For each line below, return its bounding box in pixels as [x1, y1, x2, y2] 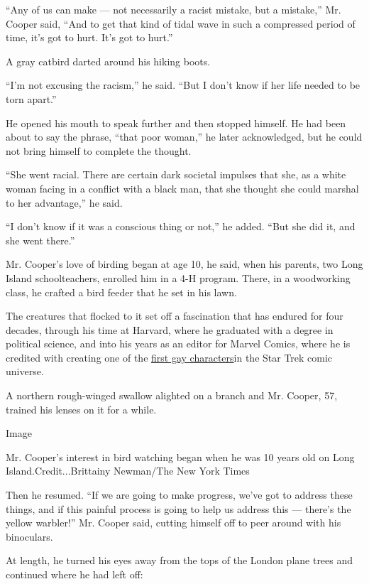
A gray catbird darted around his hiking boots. [6, 53, 211, 68]
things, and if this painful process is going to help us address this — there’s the [6, 501, 351, 516]
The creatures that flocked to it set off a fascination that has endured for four [6, 308, 343, 323]
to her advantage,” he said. [6, 195, 123, 210]
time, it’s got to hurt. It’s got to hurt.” [6, 30, 173, 45]
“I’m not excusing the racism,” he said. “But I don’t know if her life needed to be [6, 77, 360, 92]
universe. [6, 364, 44, 379]
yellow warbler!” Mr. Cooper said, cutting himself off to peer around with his [6, 515, 341, 530]
